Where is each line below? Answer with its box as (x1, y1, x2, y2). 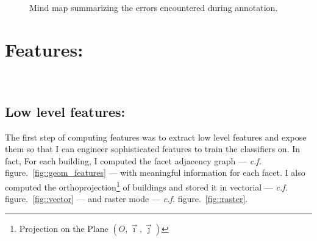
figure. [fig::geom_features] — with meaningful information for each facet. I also (5, 166, 305, 179)
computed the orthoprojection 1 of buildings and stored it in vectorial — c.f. (5, 178, 288, 193)
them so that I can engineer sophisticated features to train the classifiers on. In (5, 142, 301, 155)
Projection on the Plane (19, 222, 109, 234)
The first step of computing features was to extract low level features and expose (5, 130, 307, 143)
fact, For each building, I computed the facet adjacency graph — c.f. (5, 154, 262, 167)
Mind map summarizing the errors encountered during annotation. (29, 1, 278, 13)
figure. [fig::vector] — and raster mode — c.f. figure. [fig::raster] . (5, 192, 248, 205)
